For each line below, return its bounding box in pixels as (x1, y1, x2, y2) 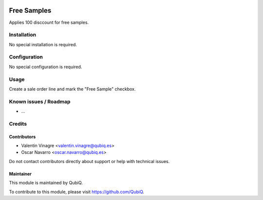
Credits (9, 120, 27, 127)
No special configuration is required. (9, 64, 82, 70)
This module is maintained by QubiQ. (9, 180, 83, 186)
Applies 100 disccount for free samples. (9, 19, 89, 25)
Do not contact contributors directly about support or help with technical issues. (9, 158, 170, 164)
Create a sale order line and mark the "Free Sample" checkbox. (9, 86, 136, 92)
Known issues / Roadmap (9, 98, 71, 105)
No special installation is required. (9, 41, 77, 47)
